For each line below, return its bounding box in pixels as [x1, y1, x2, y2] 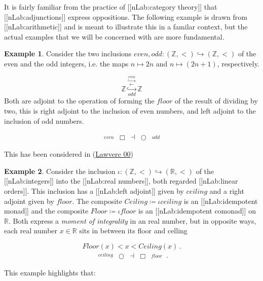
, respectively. [217, 58, 259, 68]
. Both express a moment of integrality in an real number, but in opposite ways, [8, 215, 256, 226]
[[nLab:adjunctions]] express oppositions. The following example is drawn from [4, 11, 247, 22]
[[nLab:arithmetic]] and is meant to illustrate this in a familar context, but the [4, 21, 248, 32]
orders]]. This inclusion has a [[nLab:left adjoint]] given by [4, 186, 184, 196]
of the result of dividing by [174, 95, 258, 106]
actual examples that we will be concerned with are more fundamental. [4, 31, 224, 42]
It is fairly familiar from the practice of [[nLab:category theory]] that [4, 2, 217, 12]
